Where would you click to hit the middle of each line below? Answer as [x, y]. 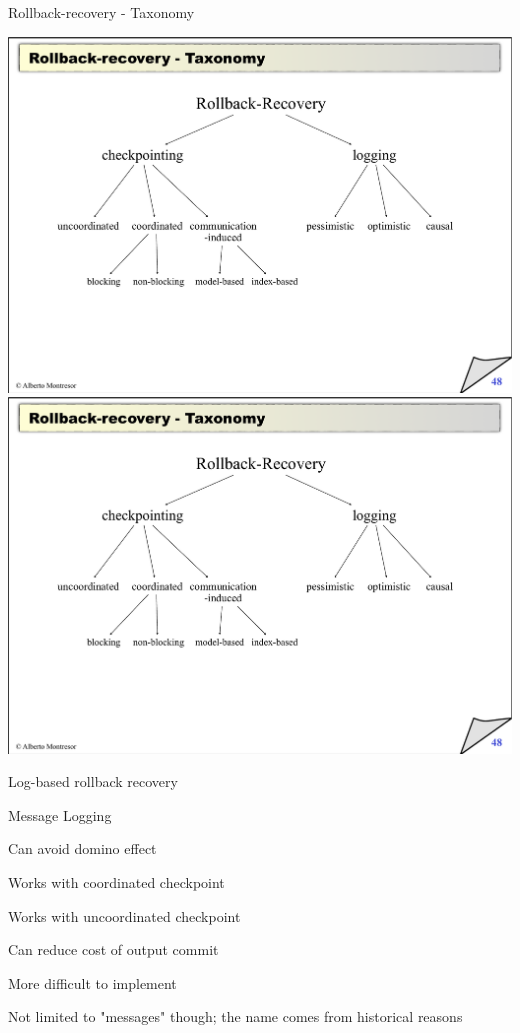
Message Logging [60, 814]
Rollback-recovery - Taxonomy [101, 12]
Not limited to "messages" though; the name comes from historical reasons [235, 1016]
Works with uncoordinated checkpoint [124, 915]
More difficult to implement [92, 982]
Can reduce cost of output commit [113, 949]
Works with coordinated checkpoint [116, 881]
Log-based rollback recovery [93, 781]
